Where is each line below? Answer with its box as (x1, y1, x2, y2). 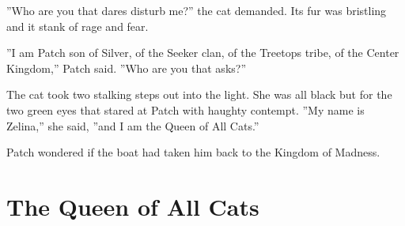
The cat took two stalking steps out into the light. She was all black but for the (6, 86, 392, 103)
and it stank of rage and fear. (6, 17, 149, 34)
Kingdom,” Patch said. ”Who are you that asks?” (6, 59, 247, 76)
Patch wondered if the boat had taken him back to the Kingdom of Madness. (6, 144, 380, 160)
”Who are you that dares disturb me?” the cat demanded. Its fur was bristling (6, 2, 387, 18)
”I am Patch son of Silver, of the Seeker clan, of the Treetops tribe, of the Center (6, 44, 399, 61)
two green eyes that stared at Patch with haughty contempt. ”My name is (6, 101, 365, 118)
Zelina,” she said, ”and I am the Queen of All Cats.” (6, 117, 259, 134)
